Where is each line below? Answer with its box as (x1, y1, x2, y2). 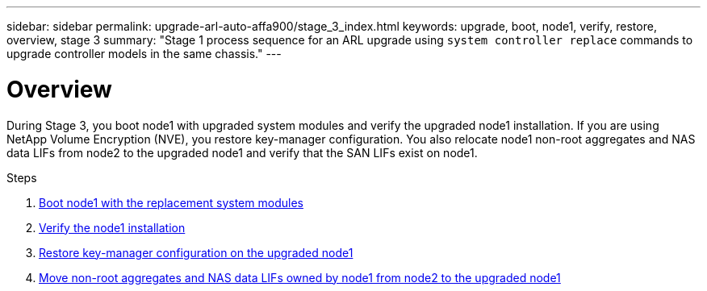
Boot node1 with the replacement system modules (39, 195, 303, 210)
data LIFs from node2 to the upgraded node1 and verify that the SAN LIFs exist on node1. (6, 145, 478, 160)
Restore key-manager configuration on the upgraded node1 (39, 245, 353, 260)
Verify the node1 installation (39, 220, 186, 235)
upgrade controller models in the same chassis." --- (6, 47, 282, 60)
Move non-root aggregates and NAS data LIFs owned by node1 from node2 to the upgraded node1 (39, 270, 561, 285)
